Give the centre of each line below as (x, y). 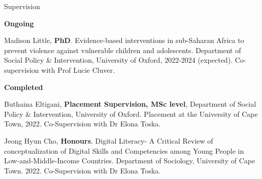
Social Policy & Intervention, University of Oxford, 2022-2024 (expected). (118, 60)
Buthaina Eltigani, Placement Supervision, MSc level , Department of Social (130, 104)
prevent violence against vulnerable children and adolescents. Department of (123, 50)
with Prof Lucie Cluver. (78, 70)
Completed (24, 87)
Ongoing (19, 23)
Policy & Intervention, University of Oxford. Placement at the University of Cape (131, 114)
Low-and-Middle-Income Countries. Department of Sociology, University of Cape (130, 161)
